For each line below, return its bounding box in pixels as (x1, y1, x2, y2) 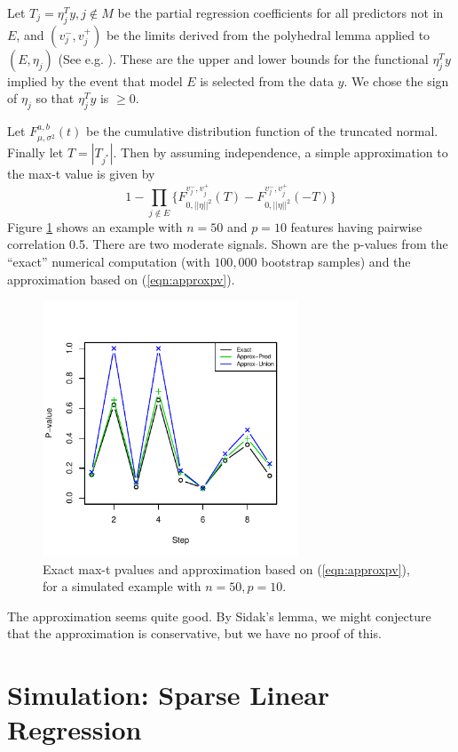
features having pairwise (290, 217, 422, 236)
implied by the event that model (7, 71, 183, 90)
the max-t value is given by (7, 164, 155, 183)
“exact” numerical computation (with (7, 252, 210, 270)
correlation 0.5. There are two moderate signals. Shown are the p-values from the (7, 235, 448, 253)
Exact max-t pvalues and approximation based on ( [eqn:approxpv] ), (43, 559, 410, 578)
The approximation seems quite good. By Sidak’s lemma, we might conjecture (7, 606, 431, 625)
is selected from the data (200, 71, 334, 90)
